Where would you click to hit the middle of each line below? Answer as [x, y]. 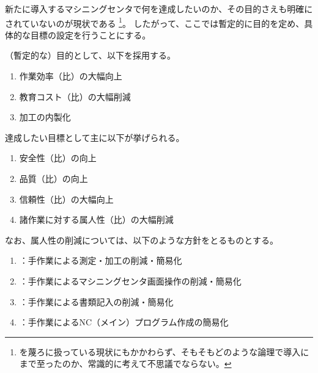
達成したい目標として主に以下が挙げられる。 [95, 137]
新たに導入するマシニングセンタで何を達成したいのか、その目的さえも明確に [159, 9]
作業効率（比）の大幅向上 [71, 76]
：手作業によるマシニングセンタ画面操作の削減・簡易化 [130, 281]
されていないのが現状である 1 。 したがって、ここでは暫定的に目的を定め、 [155, 22]
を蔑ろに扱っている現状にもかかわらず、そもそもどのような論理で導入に [164, 351]
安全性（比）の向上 [58, 158]
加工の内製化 [45, 117]
